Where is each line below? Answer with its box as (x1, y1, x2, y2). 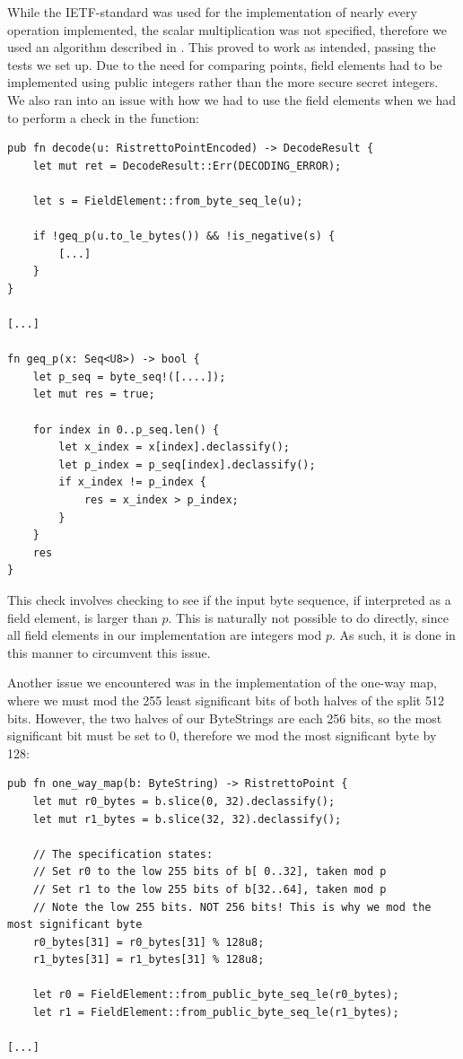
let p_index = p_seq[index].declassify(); (58, 458, 316, 471)
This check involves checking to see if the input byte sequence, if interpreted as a (7, 591, 451, 608)
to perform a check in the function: (7, 108, 199, 127)
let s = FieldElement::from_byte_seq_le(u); (32, 194, 303, 207)
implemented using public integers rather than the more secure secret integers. (7, 73, 439, 92)
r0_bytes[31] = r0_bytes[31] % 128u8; (32, 935, 265, 949)
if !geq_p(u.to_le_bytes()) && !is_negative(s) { (32, 230, 336, 243)
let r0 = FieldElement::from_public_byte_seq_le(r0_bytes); (32, 988, 399, 1002)
